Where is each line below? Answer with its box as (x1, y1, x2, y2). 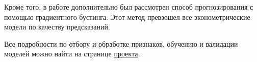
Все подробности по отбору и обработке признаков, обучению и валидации (4, 38, 238, 49)
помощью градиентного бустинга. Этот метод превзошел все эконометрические (4, 11, 250, 22)
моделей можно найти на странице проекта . (4, 48, 140, 59)
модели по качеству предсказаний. (4, 21, 110, 32)
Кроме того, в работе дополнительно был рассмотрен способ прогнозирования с (4, 2, 253, 12)
